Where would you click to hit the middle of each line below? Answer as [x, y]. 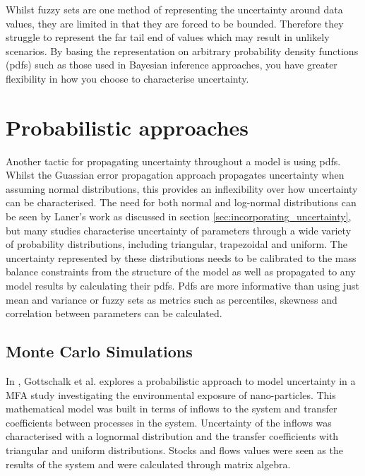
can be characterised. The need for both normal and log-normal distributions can [181, 202]
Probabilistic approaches [127, 127]
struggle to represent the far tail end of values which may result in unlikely [168, 37]
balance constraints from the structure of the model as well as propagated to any [181, 272]
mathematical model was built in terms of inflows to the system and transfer [172, 409]
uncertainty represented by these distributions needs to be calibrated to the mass [181, 257]
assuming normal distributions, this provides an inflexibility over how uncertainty [182, 188]
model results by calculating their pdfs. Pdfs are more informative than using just [183, 286]
